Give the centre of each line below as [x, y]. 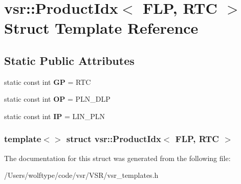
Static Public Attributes [69, 60]
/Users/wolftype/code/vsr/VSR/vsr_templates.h [81, 175]
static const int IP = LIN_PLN [55, 116]
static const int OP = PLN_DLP [57, 99]
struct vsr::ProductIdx [114, 139]
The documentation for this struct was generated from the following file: [117, 158]
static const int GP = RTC [48, 82]
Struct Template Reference [101, 28]
